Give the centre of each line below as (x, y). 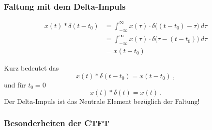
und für (15, 84)
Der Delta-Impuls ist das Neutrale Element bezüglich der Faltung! (102, 101)
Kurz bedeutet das (31, 67)
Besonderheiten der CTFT (57, 123)
